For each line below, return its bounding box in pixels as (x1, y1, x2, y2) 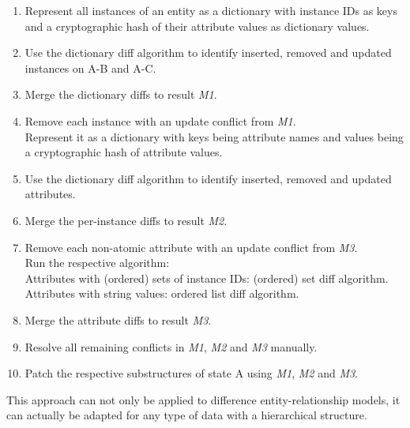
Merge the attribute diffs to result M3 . (24, 311, 212, 328)
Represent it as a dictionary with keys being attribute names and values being (24, 128, 404, 145)
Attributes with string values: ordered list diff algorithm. (24, 285, 299, 302)
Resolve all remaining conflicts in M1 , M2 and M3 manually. (24, 338, 318, 355)
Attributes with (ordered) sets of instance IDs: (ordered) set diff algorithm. (24, 269, 389, 286)
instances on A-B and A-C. (24, 59, 156, 76)
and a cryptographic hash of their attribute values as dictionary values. (24, 17, 370, 34)
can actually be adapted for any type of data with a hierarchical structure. (6, 407, 367, 423)
